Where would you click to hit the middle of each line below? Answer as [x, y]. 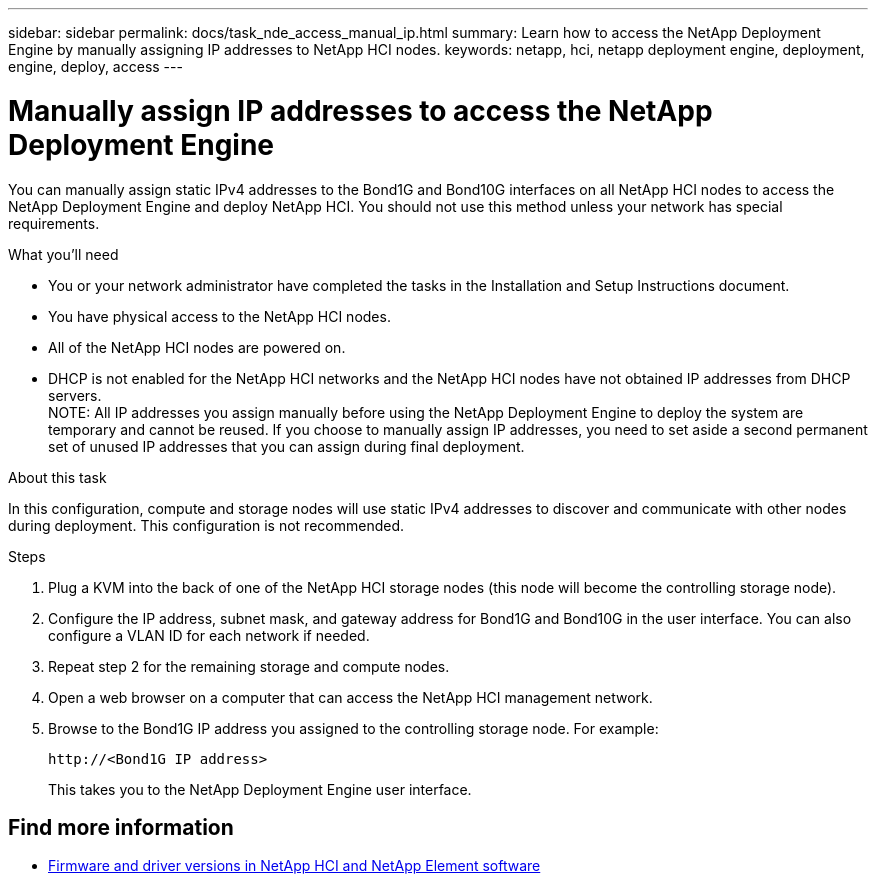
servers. [75, 395]
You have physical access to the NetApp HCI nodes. [219, 316]
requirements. [54, 223]
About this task [57, 477]
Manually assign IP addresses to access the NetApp [360, 110]
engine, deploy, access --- [95, 66]
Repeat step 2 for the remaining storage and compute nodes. [249, 666]
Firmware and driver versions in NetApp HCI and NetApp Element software [294, 866]
